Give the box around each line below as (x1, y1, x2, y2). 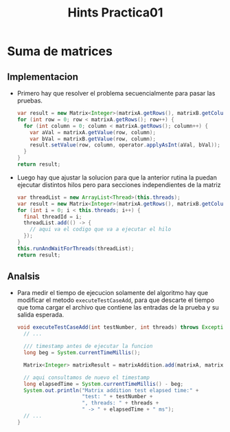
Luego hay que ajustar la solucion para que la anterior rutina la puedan (16, 173, 218, 182)
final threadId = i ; (23, 213, 82, 220)
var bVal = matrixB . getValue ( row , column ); (30, 136, 157, 142)
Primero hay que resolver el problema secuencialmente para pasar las (16, 89, 216, 97)
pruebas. (16, 96, 43, 105)
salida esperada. (16, 311, 65, 319)
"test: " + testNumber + (82, 393, 153, 400)
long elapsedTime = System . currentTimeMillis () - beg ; (23, 380, 184, 387)
